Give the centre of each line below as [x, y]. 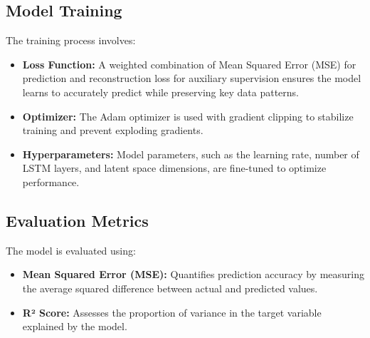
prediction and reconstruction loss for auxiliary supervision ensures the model [192, 78]
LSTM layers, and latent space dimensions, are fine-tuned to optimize [174, 168]
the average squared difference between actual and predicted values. [170, 288]
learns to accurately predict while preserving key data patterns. [160, 92]
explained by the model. [75, 326]
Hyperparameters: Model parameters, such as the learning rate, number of [191, 154]
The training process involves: [71, 40]
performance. [51, 181]
